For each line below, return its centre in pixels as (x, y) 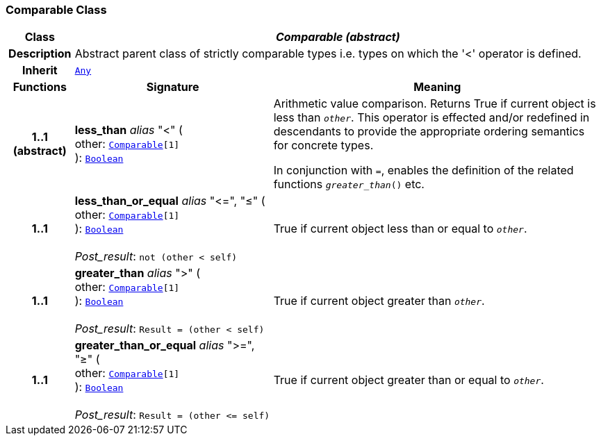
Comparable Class (56, 10)
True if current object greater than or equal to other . (409, 380)
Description (40, 54)
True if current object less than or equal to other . (400, 229)
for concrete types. (323, 145)
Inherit (40, 70)
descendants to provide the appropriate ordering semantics (429, 132)
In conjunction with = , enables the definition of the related (423, 170)
